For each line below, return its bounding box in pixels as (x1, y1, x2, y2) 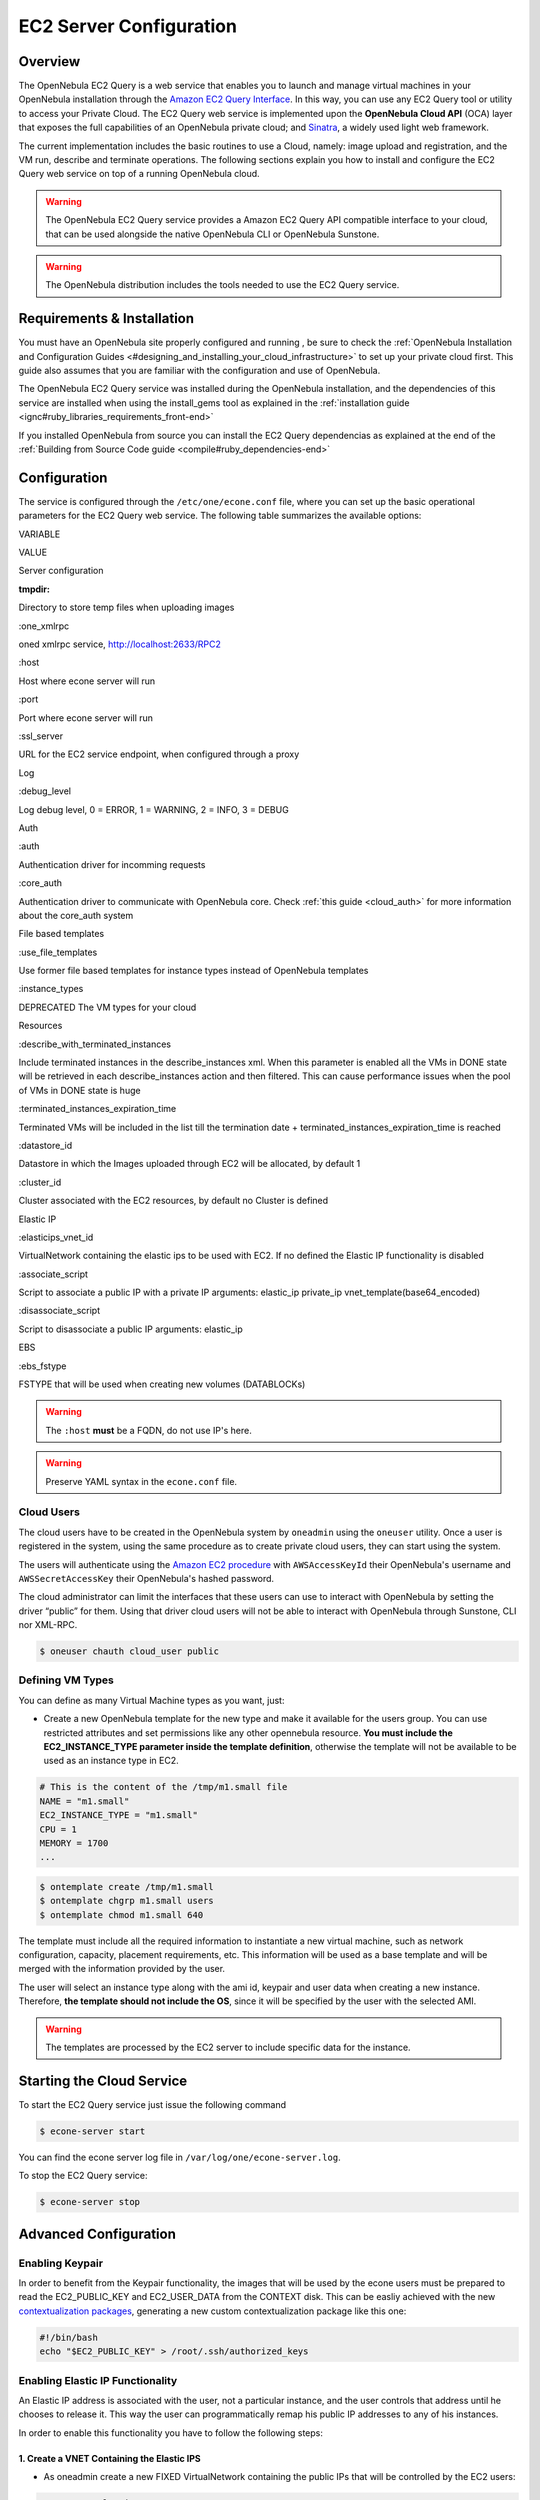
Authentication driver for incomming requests (18, 858, 206, 870)
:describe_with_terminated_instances (18, 1038, 172, 1050)
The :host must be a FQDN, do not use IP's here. (45, 1424, 252, 1436)
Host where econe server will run (18, 675, 156, 687)
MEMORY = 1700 (39, 1837, 109, 1849)
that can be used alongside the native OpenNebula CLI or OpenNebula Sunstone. (45, 228, 380, 240)
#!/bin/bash (39, 2331, 99, 2343)
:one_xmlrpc (18, 620, 70, 632)
